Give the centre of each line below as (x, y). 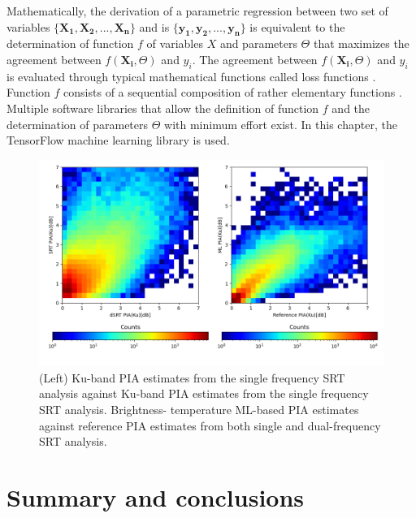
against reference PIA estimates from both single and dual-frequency (210, 425)
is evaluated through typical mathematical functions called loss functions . (191, 76)
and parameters (258, 43)
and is (154, 26)
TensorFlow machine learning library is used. (118, 140)
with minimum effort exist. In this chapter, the (281, 124)
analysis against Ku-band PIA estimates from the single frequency (204, 393)
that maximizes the (361, 43)
